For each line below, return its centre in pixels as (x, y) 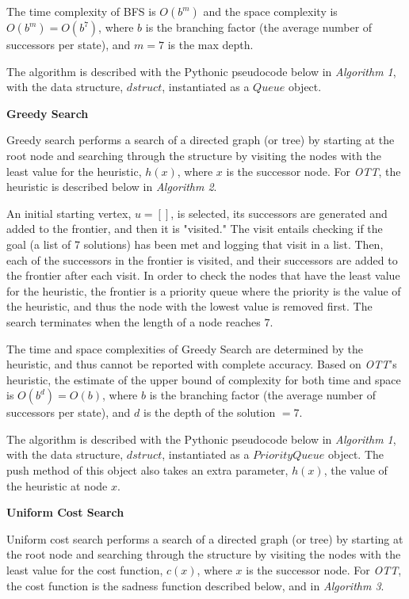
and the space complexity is (270, 11)
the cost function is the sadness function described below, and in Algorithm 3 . (195, 585)
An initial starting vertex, (69, 213)
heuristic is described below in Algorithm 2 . (112, 187)
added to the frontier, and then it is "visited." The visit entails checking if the (195, 229)
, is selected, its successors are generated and (279, 213)
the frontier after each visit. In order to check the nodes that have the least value (203, 275)
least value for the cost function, (85, 570)
